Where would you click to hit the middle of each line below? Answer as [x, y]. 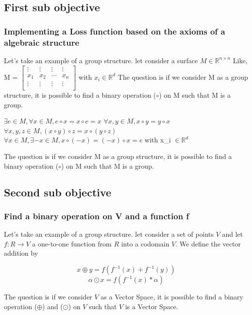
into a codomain [145, 243]
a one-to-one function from [72, 243]
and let [233, 234]
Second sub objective [58, 192]
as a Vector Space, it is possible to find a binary [172, 297]
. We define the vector [208, 243]
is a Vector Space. [151, 306]
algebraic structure [42, 42]
